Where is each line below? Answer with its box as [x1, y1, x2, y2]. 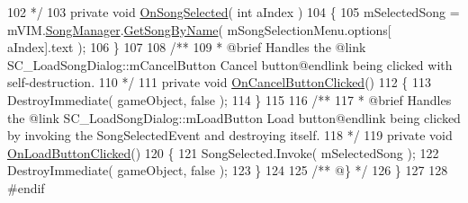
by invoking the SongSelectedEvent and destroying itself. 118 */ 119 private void [7, 126, 453, 145]
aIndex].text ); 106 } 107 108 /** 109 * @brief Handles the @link [7, 38, 366, 57]
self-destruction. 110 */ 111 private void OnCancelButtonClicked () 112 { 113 [7, 73, 432, 92]
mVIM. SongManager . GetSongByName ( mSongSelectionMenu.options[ [7, 20, 391, 39]
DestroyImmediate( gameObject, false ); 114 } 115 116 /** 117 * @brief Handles [7, 90, 452, 109]
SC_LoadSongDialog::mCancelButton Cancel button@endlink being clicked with [7, 55, 453, 74]
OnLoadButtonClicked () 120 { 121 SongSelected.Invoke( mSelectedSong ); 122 [7, 143, 439, 162]
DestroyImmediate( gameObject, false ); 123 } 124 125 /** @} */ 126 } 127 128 [7, 161, 448, 180]
